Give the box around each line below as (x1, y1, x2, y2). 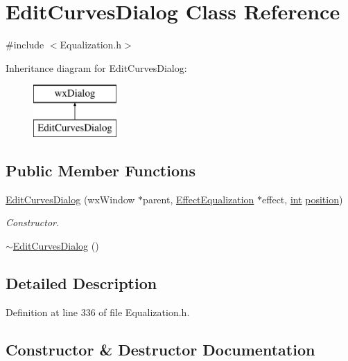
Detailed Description (6, 272, 157, 293)
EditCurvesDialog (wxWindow (6, 192, 135, 206)
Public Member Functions (6, 159, 195, 180)
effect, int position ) (262, 192, 343, 206)
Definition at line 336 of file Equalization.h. (6, 304, 190, 319)
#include (6, 37, 44, 52)
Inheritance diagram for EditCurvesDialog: (6, 60, 187, 75)
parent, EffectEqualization (143, 192, 254, 206)
